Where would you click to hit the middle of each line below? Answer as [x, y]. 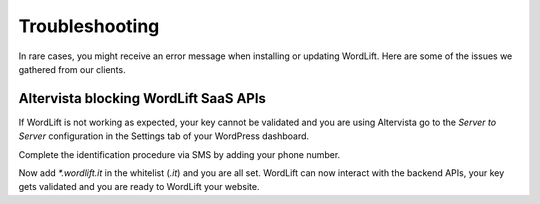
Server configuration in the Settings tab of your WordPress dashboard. [164, 136]
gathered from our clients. [72, 69]
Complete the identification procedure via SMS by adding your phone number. [179, 154]
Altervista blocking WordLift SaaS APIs [142, 98]
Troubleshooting [89, 26]
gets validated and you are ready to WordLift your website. [139, 187]
